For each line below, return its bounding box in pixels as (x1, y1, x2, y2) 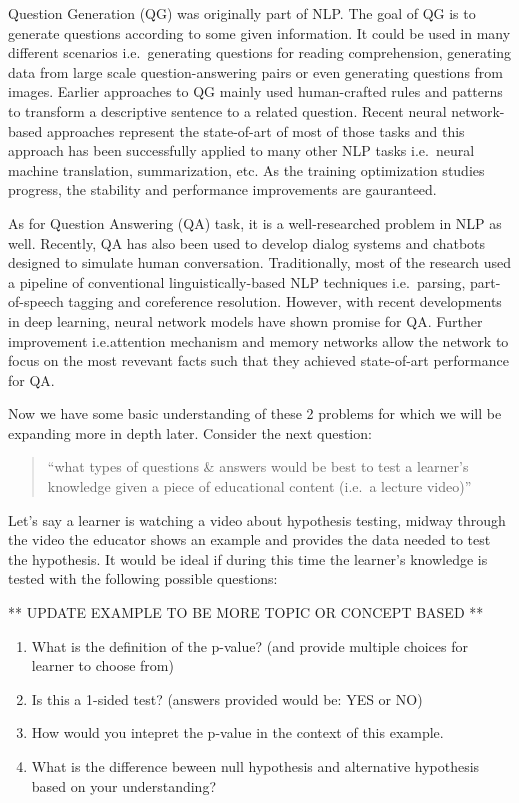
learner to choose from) (31, 655, 174, 676)
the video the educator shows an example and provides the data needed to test (8, 529, 491, 550)
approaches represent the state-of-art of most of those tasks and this (46, 120, 465, 141)
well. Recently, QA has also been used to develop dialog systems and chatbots (8, 232, 486, 253)
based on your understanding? (31, 775, 217, 796)
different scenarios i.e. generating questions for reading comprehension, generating (8, 42, 512, 63)
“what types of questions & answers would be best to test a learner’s (47, 456, 469, 477)
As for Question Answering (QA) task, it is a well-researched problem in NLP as (8, 212, 502, 233)
